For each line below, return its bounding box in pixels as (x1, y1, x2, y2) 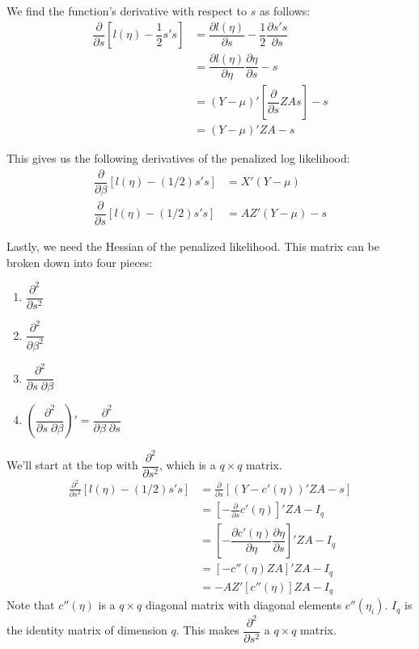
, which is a (159, 456, 216, 473)
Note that (6, 596, 55, 613)
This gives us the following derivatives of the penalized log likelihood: (6, 150, 350, 167)
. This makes (176, 621, 239, 638)
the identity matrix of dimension (6, 621, 167, 638)
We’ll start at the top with (6, 456, 138, 473)
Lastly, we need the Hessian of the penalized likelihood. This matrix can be (6, 238, 379, 255)
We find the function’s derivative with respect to (6, 2, 247, 19)
